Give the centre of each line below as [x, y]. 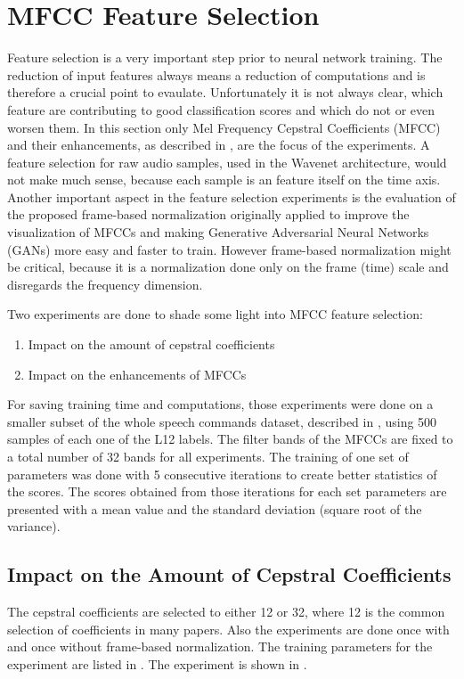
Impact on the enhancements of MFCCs [137, 374]
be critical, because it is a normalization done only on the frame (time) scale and [228, 267]
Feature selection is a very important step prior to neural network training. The [225, 57]
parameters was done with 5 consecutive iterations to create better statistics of [222, 474]
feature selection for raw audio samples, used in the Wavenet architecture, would [227, 162]
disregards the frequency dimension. [105, 284]
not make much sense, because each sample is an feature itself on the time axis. [224, 180]
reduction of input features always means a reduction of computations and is [216, 74]
